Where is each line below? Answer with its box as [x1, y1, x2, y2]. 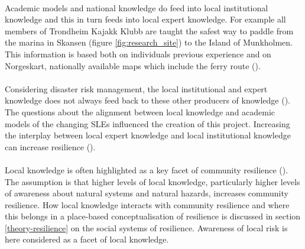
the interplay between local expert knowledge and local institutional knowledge [5, 129, 291, 141]
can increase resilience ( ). [5, 140, 96, 153]
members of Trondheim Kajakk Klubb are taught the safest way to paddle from [5, 24, 294, 37]
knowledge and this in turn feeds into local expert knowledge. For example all [5, 13, 286, 25]
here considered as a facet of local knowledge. [5, 233, 169, 245]
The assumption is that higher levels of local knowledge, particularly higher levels [5, 175, 300, 187]
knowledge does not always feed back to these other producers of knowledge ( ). [5, 94, 291, 106]
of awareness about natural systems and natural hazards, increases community [5, 187, 288, 199]
